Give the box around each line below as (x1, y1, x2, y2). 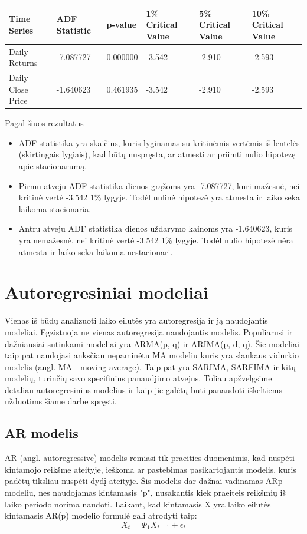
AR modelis (5, 424, 79, 442)
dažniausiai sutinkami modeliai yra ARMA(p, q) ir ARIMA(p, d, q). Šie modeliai (5, 337, 299, 350)
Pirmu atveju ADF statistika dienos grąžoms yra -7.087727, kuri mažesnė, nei (18, 179, 300, 192)
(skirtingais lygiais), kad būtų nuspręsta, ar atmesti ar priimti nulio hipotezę (18, 148, 296, 160)
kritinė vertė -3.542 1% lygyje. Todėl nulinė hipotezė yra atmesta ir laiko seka (18, 191, 301, 203)
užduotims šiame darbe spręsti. (5, 395, 117, 407)
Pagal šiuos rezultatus (5, 117, 84, 129)
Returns (9, 57, 38, 69)
